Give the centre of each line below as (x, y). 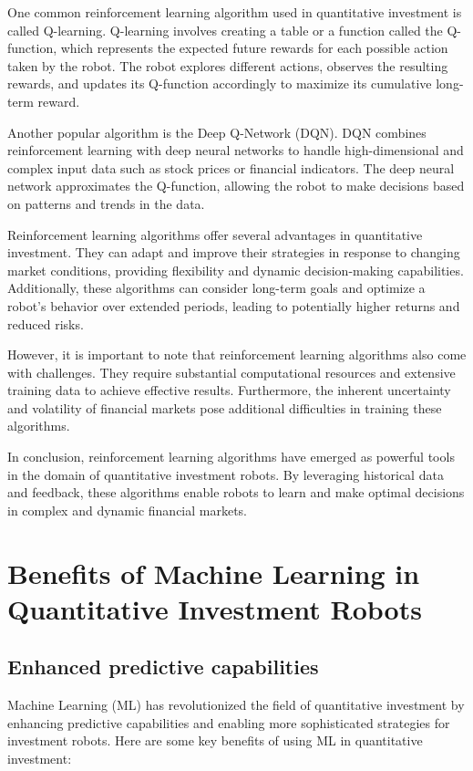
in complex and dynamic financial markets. (128, 510)
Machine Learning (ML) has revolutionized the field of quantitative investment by (236, 705)
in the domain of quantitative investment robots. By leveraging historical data (226, 474)
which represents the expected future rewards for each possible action (254, 48)
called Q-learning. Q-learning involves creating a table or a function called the (225, 30)
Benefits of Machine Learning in (214, 573)
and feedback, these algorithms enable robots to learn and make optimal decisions (236, 492)
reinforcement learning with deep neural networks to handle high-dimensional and (236, 150)
